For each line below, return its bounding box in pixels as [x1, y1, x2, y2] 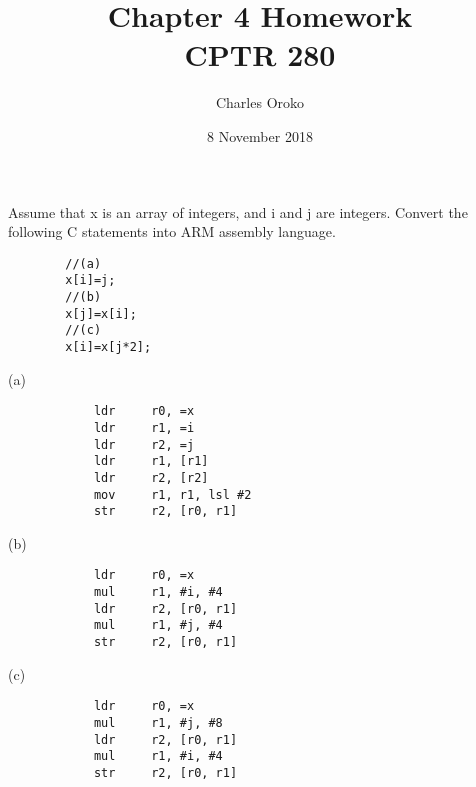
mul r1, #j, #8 [93, 715, 223, 730]
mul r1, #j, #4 [93, 618, 223, 633]
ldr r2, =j [93, 437, 195, 452]
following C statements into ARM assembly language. [8, 221, 336, 242]
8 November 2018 [207, 125, 313, 146]
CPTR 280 [184, 34, 336, 75]
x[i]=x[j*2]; [65, 339, 152, 354]
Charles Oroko [215, 92, 305, 113]
